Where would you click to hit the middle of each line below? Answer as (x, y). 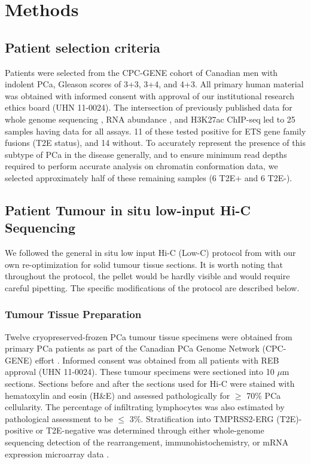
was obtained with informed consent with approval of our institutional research (150, 95)
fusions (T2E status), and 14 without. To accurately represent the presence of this (155, 143)
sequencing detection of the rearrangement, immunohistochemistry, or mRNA (147, 442)
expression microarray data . (57, 454)
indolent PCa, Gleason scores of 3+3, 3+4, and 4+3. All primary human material (154, 84)
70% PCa (264, 395)
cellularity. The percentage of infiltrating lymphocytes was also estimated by (145, 407)
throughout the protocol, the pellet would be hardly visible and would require (147, 276)
